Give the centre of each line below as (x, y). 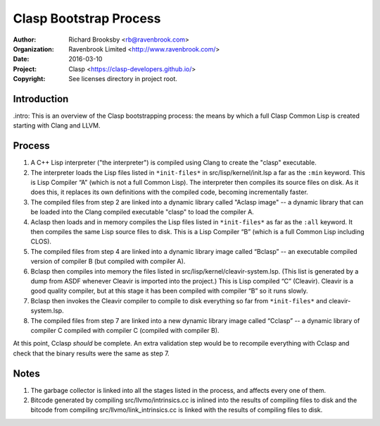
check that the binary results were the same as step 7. (91, 353)
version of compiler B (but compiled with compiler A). (108, 262)
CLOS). (41, 242)
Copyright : (29, 79)
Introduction (41, 99)
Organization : (33, 49)
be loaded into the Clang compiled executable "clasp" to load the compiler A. (142, 212)
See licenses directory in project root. (123, 79)
